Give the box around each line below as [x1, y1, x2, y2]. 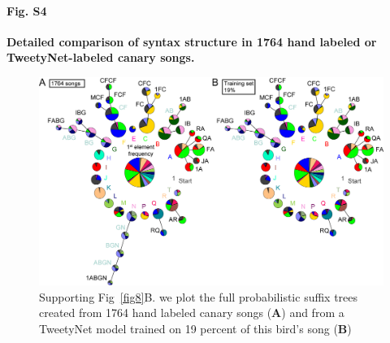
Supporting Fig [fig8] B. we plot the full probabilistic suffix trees [39, 288, 358, 305]
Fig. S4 [6, 2, 47, 19]
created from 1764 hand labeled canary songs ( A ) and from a [39, 304, 344, 321]
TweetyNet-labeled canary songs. [6, 49, 195, 66]
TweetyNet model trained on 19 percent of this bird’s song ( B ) [39, 320, 352, 337]
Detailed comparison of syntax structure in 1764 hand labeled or [6, 33, 377, 50]
